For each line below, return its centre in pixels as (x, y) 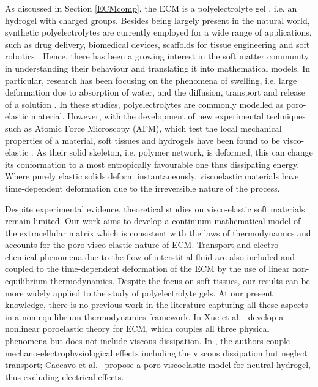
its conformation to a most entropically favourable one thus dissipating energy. (152, 164)
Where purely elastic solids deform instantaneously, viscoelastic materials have (152, 176)
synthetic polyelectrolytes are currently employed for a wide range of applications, (158, 32)
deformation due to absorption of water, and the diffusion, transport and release (155, 92)
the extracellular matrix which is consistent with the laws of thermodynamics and (158, 232)
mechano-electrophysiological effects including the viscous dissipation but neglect (156, 352)
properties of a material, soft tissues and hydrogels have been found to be (142, 140)
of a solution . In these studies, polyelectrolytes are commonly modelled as (144, 104)
